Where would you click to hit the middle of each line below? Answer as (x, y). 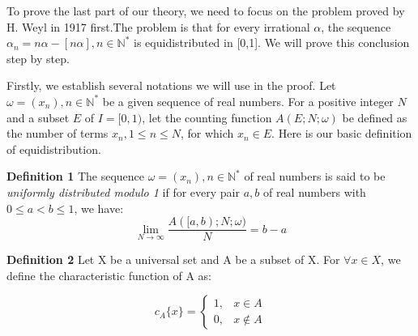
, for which (207, 133)
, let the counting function (207, 117)
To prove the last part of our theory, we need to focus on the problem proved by (206, 11)
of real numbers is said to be (315, 176)
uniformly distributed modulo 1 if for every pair (123, 191)
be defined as (375, 117)
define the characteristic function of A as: (109, 275)
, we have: (99, 208)
